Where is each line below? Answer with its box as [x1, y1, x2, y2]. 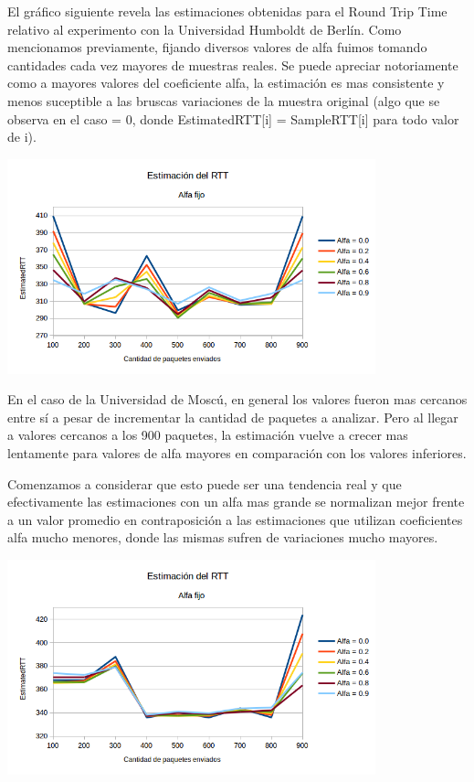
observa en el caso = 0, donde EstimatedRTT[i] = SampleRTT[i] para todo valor [7, 109, 459, 128]
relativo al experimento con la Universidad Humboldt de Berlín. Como [7, 19, 402, 38]
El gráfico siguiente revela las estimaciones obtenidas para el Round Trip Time [7, 2, 448, 20]
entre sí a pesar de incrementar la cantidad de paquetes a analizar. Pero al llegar [7, 407, 458, 426]
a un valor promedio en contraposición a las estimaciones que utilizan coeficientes [7, 509, 463, 529]
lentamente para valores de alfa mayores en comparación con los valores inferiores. [7, 443, 467, 462]
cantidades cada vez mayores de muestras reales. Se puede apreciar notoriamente [7, 55, 458, 74]
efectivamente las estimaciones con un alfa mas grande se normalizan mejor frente [7, 492, 465, 511]
